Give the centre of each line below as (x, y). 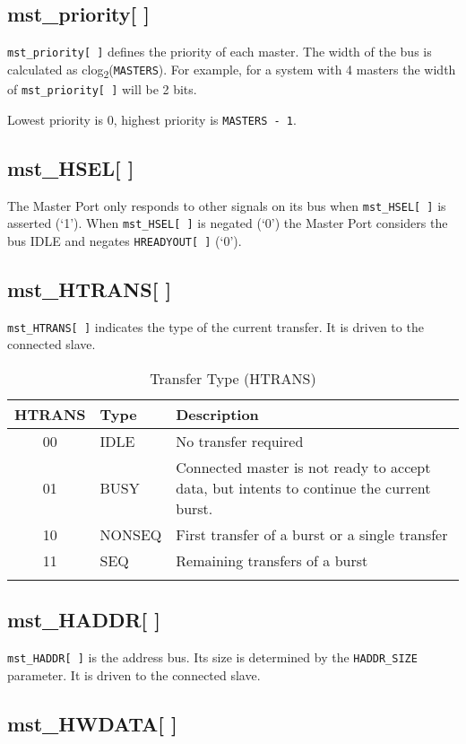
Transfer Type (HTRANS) (233, 378)
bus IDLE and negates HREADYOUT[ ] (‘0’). (125, 240)
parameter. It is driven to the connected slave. (134, 674)
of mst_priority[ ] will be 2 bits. (102, 88)
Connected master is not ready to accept (303, 467)
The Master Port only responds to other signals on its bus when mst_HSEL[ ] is (227, 205)
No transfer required (240, 441)
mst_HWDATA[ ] (92, 723)
